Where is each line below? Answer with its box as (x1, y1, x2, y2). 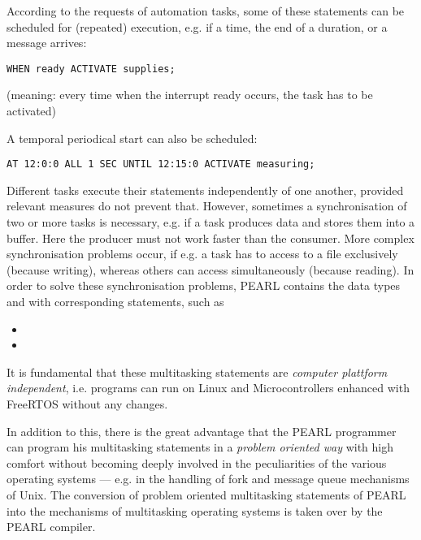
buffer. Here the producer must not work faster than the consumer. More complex (7, 229, 414, 246)
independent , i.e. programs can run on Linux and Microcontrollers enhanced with (7, 379, 410, 396)
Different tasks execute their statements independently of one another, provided (7, 181, 404, 198)
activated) (7, 102, 57, 119)
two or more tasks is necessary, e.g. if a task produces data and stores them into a (7, 214, 415, 231)
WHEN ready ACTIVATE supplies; (7, 63, 176, 75)
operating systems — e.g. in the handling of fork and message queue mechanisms (7, 470, 410, 487)
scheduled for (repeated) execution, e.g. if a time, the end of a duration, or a (7, 18, 388, 35)
